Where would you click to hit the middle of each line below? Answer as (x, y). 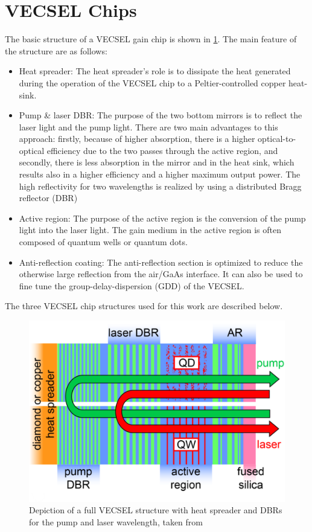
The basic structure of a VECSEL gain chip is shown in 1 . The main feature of (151, 39)
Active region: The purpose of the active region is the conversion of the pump (162, 218)
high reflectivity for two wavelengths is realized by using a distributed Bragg (160, 186)
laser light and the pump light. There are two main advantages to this (148, 127)
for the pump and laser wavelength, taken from (116, 521)
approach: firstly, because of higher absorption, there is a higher (137, 139)
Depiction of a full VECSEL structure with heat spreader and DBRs (156, 510)
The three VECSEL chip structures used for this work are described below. (144, 306)
